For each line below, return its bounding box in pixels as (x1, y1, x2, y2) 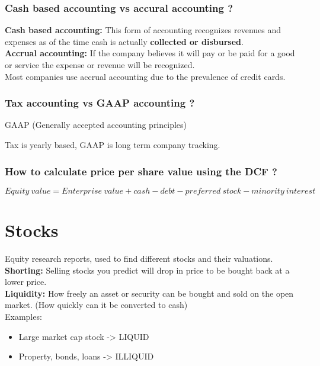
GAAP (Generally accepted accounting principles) (5, 118, 187, 131)
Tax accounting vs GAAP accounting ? (5, 95, 195, 110)
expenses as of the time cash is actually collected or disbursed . (5, 35, 244, 47)
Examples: (5, 310, 42, 322)
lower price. (5, 275, 47, 288)
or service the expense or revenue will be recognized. (5, 59, 195, 70)
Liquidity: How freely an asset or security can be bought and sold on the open (5, 287, 294, 299)
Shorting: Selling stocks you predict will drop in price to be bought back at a (5, 264, 290, 276)
